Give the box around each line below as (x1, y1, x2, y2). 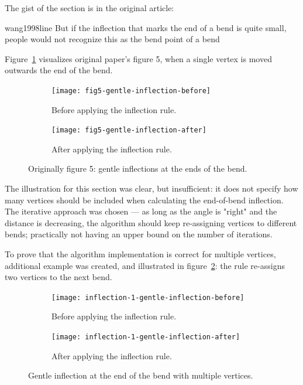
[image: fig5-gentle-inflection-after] (51, 126, 206, 135)
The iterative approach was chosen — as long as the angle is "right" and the (5, 205, 277, 217)
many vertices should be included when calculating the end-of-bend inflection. (5, 193, 284, 206)
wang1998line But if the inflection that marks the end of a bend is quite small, (5, 21, 287, 33)
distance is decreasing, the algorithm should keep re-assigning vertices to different (5, 216, 297, 229)
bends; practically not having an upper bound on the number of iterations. (5, 228, 273, 240)
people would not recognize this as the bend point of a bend (5, 33, 220, 45)
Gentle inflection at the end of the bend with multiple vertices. (28, 369, 253, 381)
